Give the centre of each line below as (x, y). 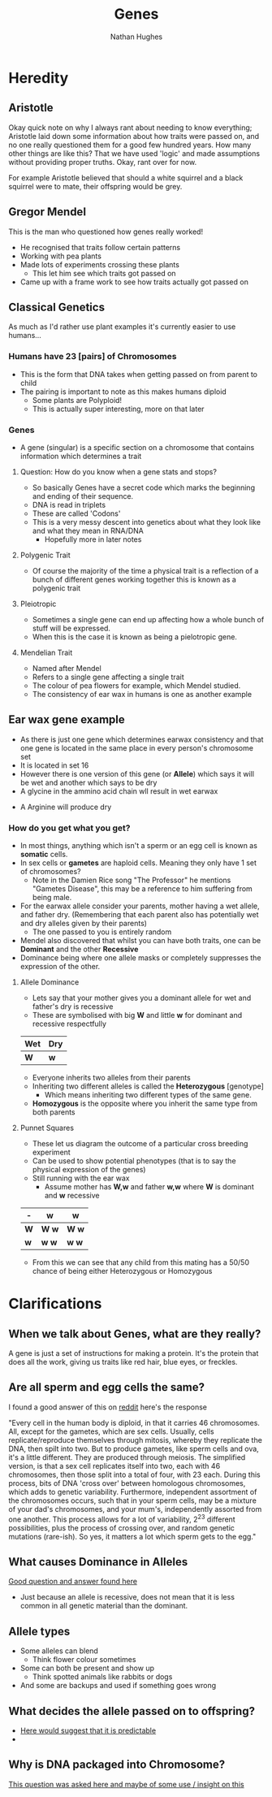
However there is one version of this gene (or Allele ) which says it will (137, 773)
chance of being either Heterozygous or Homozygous (122, 1271)
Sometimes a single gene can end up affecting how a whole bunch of (148, 619)
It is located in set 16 (54, 765)
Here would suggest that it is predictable (88, 1730)
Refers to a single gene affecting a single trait (108, 677)
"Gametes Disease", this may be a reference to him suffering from (142, 889)
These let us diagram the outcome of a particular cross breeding (140, 1144)
